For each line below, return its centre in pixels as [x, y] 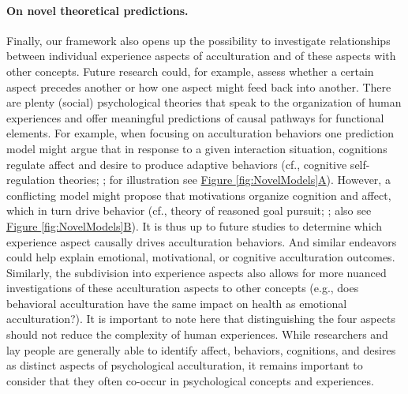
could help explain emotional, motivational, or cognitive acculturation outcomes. [201, 257]
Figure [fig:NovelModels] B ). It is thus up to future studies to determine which [195, 225]
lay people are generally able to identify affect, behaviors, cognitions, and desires [201, 349]
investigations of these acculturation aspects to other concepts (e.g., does [183, 288]
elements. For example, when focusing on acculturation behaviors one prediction [200, 133]
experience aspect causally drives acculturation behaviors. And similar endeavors [202, 241]
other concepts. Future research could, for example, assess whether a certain [190, 71]
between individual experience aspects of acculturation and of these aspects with [201, 56]
